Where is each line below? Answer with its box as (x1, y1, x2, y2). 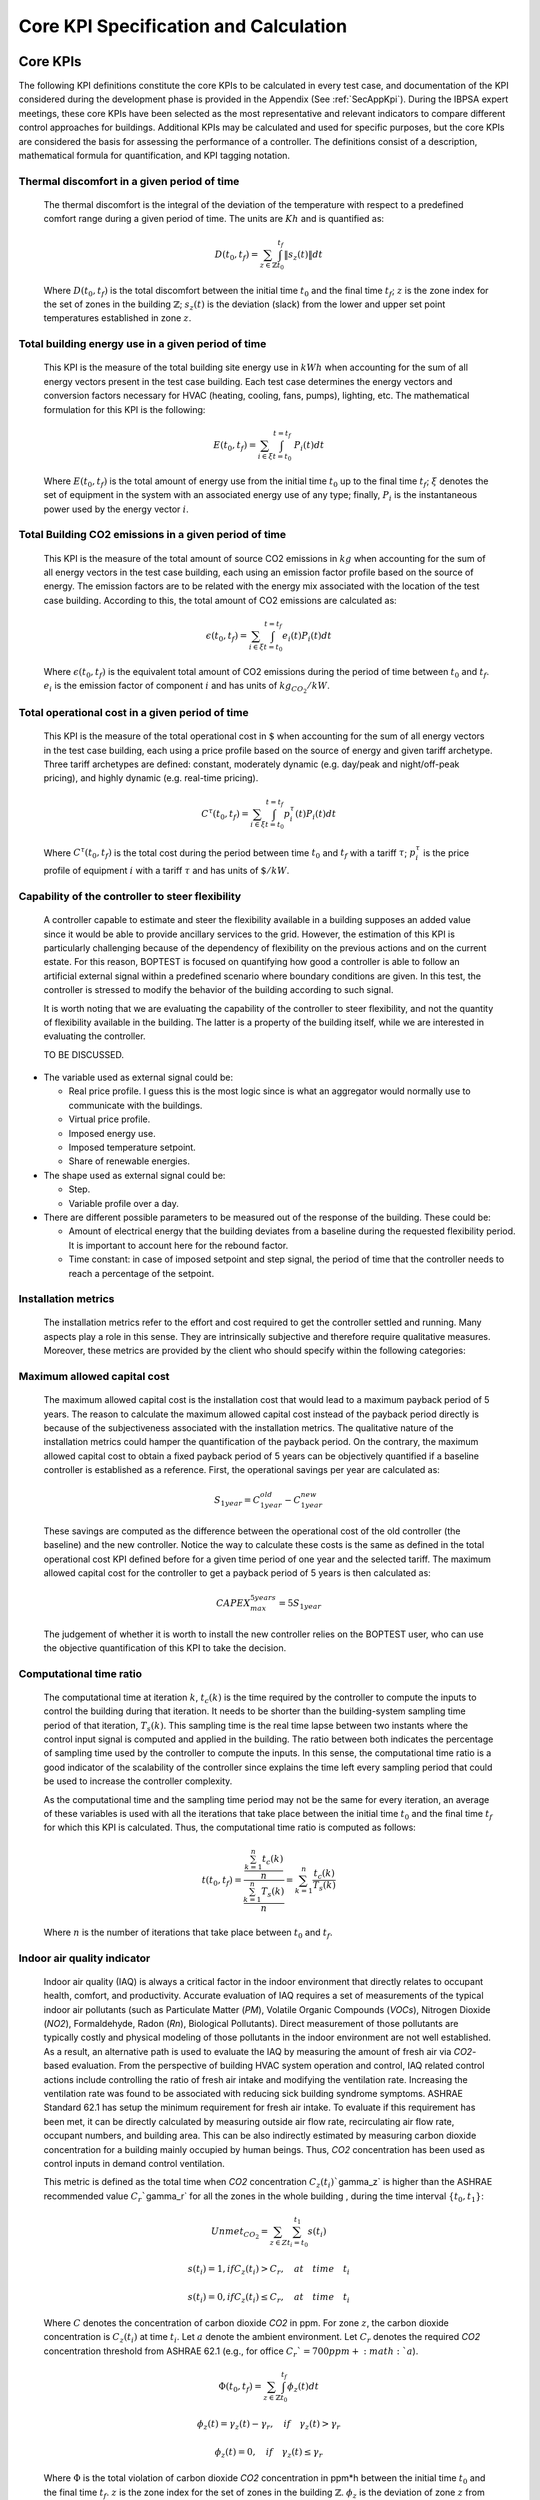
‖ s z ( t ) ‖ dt (283, 248, 324, 262)
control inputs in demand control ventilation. (43, 2157, 225, 2169)
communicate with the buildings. (68, 1099, 203, 1111)
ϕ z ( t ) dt (286, 2381, 320, 2394)
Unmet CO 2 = (210, 2226, 269, 2241)
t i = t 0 (286, 2238, 309, 2249)
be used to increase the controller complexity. (43, 1775, 233, 1787)
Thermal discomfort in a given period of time (18, 174, 240, 188)
